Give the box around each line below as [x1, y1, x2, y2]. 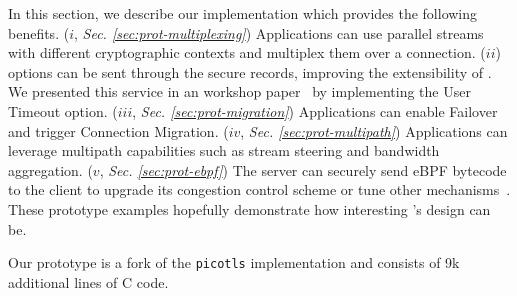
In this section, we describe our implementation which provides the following [8, 3, 478, 23]
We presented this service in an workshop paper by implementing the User [8, 81, 471, 102]
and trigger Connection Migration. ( [8, 120, 229, 141]
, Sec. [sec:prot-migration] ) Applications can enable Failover [132, 100, 498, 121]
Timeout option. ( [8, 100, 118, 121]
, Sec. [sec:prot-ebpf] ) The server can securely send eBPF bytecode [99, 159, 507, 180]
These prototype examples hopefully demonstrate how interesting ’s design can [8, 198, 491, 219]
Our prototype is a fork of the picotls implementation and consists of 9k [8, 252, 460, 273]
